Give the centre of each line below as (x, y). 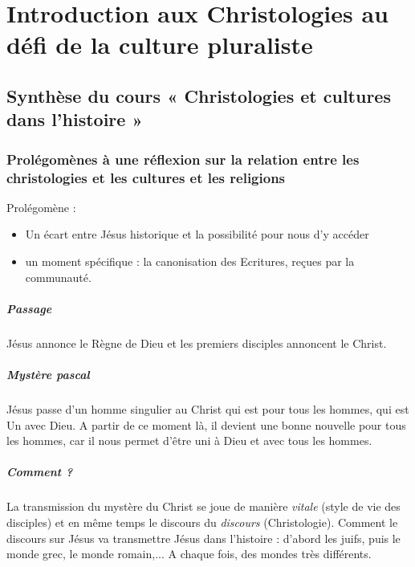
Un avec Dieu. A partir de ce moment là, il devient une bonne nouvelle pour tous (206, 424)
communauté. (58, 277)
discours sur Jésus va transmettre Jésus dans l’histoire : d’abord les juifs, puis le (203, 538)
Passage (29, 308)
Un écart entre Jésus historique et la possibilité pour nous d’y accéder (197, 234)
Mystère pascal (48, 374)
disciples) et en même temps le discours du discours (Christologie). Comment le (202, 522)
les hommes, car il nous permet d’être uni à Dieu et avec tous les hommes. (189, 441)
